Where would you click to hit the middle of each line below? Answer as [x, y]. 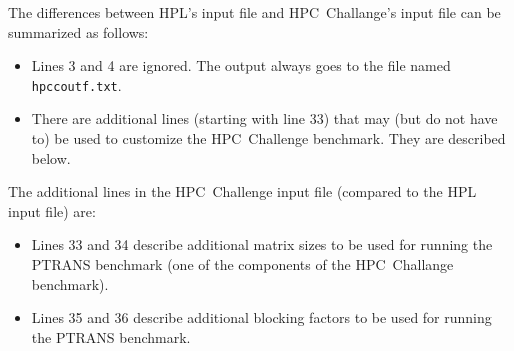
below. [51, 157]
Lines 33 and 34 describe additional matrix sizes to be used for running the [262, 244]
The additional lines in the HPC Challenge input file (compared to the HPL [242, 191]
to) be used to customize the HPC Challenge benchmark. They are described [268, 138]
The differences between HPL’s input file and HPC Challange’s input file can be [254, 12]
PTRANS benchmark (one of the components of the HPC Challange [242, 264]
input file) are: [52, 210]
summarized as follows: [78, 31]
